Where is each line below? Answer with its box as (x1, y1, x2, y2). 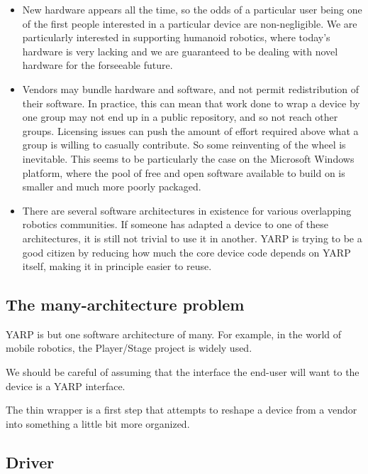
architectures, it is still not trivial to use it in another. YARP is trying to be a (22, 230, 362, 245)
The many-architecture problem (6, 293, 245, 316)
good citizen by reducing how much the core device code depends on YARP (22, 244, 351, 259)
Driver (6, 451, 55, 473)
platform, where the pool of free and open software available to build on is (22, 165, 345, 180)
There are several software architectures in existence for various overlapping (22, 203, 352, 217)
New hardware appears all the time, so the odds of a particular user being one (22, 2, 362, 16)
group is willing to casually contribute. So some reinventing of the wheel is (22, 137, 346, 152)
